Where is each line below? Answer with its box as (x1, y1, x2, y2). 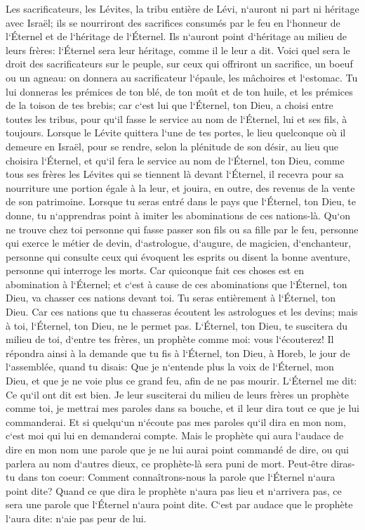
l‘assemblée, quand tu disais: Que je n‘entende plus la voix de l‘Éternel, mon (6, 359, 334, 374)
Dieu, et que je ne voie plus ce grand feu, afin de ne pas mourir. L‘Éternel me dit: (6, 373, 357, 388)
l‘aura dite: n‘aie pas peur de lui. (6, 510, 147, 525)
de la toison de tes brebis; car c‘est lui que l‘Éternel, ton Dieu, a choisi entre (6, 98, 333, 112)
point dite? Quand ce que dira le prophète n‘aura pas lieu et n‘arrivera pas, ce (6, 483, 342, 498)
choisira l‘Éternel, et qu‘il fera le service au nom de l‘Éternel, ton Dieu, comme (6, 153, 345, 167)
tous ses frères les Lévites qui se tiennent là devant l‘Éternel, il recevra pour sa (6, 167, 344, 181)
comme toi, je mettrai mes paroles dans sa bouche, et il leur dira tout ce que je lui (6, 401, 360, 415)
